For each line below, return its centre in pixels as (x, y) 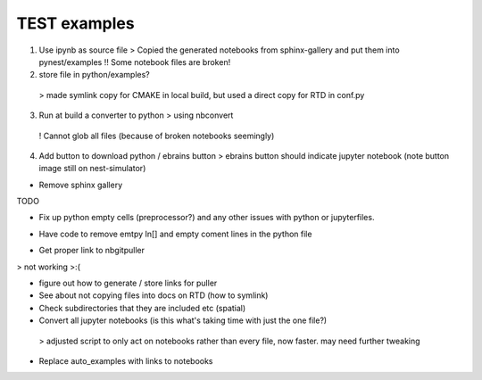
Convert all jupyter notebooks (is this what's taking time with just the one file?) (183, 320)
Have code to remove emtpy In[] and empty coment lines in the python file (175, 234)
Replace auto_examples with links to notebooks (126, 360)
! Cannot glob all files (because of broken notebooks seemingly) (157, 136)
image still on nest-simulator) (92, 169)
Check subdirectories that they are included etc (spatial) (142, 308)
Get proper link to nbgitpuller (91, 251)
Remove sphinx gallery (81, 185)
